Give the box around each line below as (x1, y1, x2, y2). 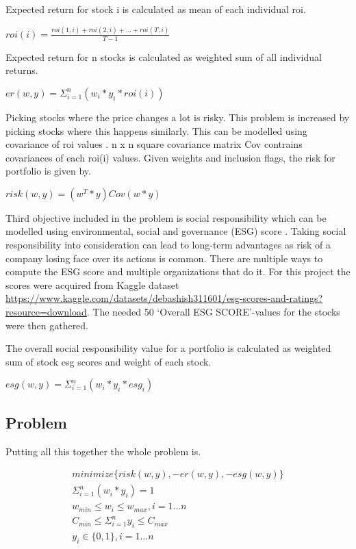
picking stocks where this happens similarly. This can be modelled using (5, 123, 307, 138)
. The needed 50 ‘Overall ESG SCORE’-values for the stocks (86, 305, 340, 319)
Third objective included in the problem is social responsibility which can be (5, 210, 327, 225)
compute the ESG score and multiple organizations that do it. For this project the (5, 264, 351, 279)
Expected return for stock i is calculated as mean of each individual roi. (5, 2, 306, 16)
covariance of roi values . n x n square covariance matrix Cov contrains (5, 137, 303, 151)
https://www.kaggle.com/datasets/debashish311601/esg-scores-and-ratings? (5, 291, 323, 305)
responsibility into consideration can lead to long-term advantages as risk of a (5, 238, 331, 252)
